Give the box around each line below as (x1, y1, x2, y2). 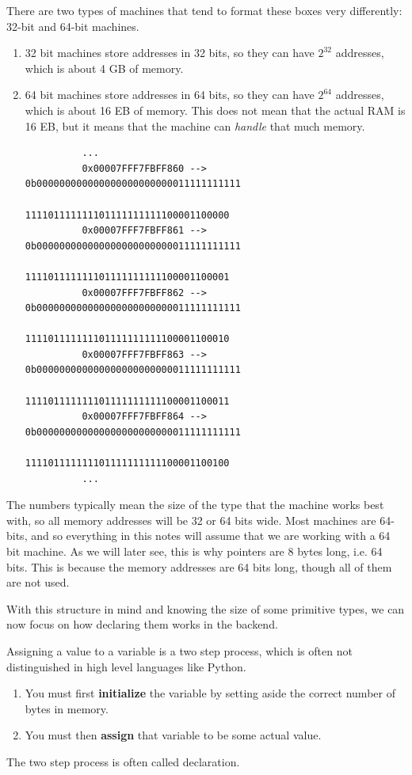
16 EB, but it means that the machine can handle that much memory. (25, 117, 365, 134)
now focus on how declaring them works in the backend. (6, 616, 278, 633)
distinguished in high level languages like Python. (6, 658, 246, 674)
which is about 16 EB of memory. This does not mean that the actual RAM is (25, 101, 406, 118)
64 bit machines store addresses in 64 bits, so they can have (25, 86, 315, 103)
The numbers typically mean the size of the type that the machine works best (6, 496, 384, 513)
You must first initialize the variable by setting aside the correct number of (25, 685, 395, 701)
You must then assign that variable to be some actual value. (25, 727, 322, 743)
